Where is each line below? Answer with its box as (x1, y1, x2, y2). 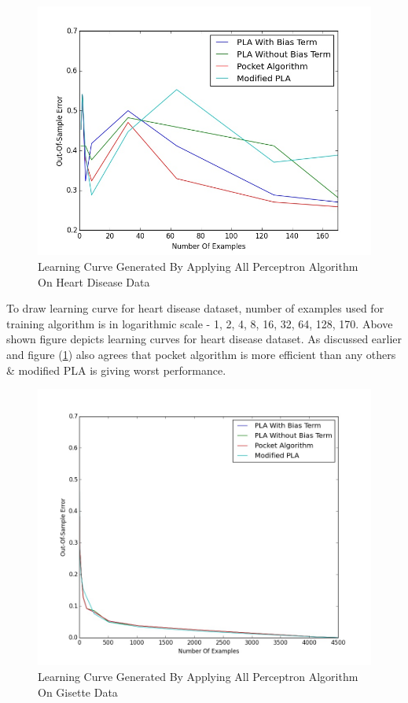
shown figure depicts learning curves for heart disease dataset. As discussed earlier (6, 331, 402, 347)
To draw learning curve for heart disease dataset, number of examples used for (6, 300, 384, 316)
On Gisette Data (38, 683, 118, 700)
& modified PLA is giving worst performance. (6, 361, 226, 378)
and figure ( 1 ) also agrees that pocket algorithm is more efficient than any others (6, 346, 396, 362)
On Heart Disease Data (38, 273, 150, 290)
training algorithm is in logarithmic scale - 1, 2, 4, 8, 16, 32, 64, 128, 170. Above (6, 315, 393, 331)
